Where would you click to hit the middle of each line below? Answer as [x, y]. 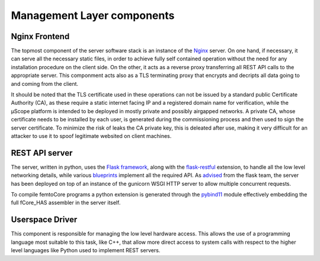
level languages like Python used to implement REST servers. [86, 250]
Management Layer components [93, 15]
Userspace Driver [44, 220]
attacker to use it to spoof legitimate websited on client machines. [91, 136]
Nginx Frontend [40, 36]
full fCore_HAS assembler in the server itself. [66, 203]
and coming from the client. [45, 83]
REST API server [42, 153]
